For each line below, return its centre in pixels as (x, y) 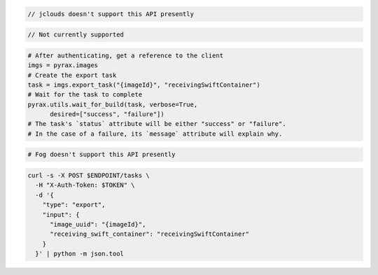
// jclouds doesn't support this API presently (111, 14)
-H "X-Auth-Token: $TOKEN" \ (85, 185)
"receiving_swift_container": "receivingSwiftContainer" (150, 234)
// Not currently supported (76, 35)
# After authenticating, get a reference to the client (126, 55)
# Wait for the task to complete (85, 95)
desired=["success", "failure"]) (107, 114)
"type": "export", (74, 205)
